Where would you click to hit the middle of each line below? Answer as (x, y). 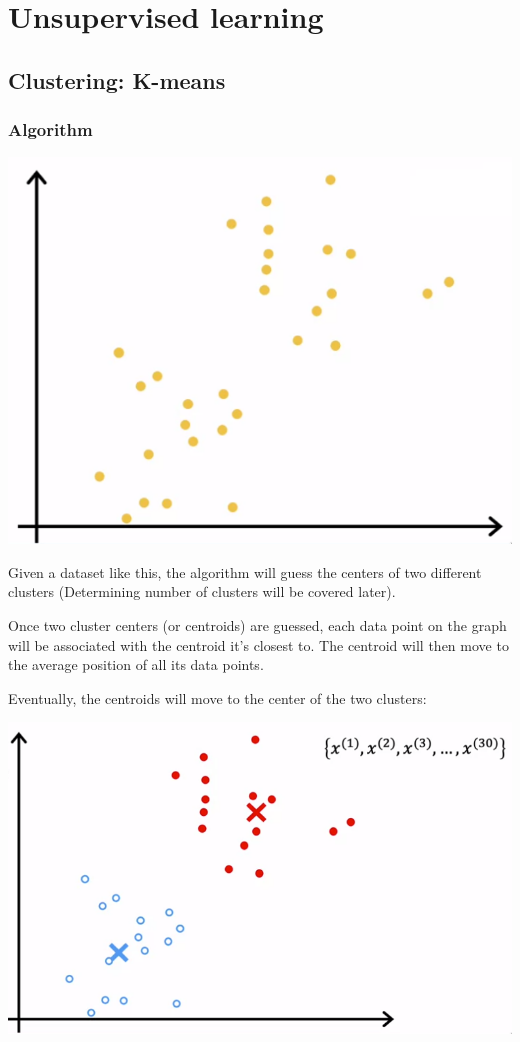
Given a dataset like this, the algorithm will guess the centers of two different (245, 571)
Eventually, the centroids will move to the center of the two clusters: (217, 697)
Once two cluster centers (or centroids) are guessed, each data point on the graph (257, 625)
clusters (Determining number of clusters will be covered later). (202, 591)
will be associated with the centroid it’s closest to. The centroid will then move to (258, 644)
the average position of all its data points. (136, 664)
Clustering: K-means (117, 79)
